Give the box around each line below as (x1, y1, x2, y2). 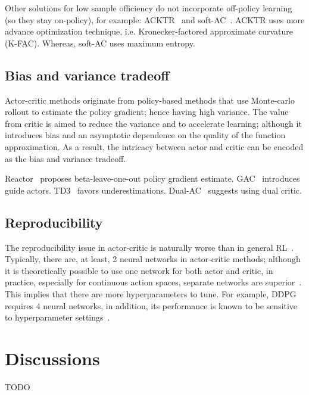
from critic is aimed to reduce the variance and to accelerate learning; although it (5, 117, 302, 129)
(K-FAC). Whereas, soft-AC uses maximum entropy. (5, 36, 195, 49)
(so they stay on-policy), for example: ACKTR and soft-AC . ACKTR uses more (5, 13, 305, 26)
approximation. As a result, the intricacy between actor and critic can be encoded (5, 140, 304, 153)
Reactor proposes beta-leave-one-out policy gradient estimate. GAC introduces (5, 172, 300, 185)
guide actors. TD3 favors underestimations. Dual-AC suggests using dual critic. (5, 183, 302, 196)
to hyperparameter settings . (5, 311, 110, 324)
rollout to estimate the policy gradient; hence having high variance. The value (5, 105, 289, 118)
